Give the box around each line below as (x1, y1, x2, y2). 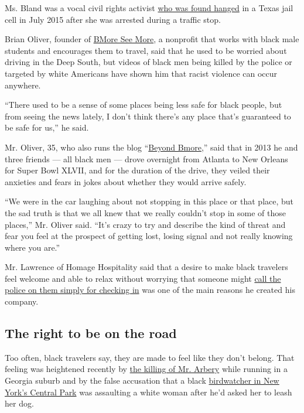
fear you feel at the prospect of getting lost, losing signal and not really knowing (5, 230, 293, 242)
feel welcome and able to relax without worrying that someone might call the (5, 272, 281, 284)
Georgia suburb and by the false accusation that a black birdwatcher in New (5, 374, 279, 387)
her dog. (5, 397, 34, 409)
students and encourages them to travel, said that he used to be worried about (5, 44, 287, 56)
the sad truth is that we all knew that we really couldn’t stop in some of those (5, 206, 286, 219)
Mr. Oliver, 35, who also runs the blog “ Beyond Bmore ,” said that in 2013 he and (5, 141, 298, 153)
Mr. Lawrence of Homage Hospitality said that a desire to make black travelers (5, 261, 288, 273)
